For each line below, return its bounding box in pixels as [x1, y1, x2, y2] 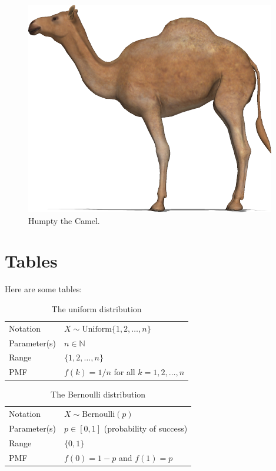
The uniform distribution [51, 302, 142, 315]
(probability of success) [104, 422, 188, 435]
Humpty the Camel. [28, 214, 100, 226]
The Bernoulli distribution [51, 388, 146, 400]
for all [114, 366, 135, 378]
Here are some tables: [5, 283, 82, 295]
